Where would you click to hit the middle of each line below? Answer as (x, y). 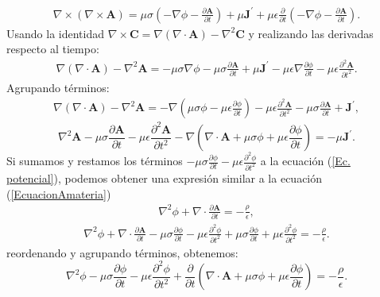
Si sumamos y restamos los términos (95, 161)
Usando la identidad (55, 33)
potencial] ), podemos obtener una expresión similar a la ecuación (165, 178)
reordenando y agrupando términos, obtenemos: (122, 252)
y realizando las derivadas (311, 33)
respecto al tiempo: (53, 49)
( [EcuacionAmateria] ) (59, 193)
